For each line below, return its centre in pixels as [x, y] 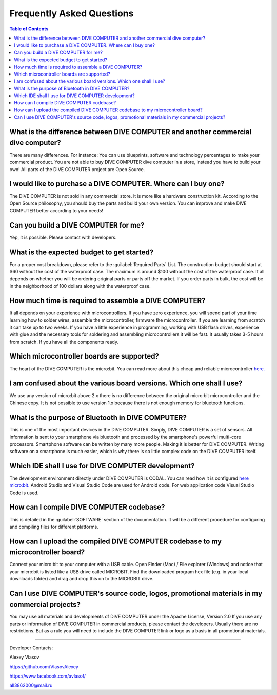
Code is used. [24, 493]
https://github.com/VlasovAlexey [44, 666]
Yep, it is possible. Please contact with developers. [63, 238]
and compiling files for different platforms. [54, 527]
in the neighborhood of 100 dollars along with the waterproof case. [80, 286]
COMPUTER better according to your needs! [56, 211]
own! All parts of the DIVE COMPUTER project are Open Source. [77, 169]
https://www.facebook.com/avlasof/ [48, 676]
